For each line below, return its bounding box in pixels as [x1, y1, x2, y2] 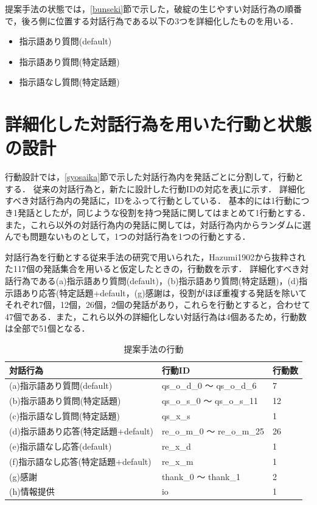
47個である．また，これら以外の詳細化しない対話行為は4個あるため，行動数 [5, 310, 307, 322]
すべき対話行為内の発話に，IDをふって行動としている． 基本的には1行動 [5, 194, 293, 207]
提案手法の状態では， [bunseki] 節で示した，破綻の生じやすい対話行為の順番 [5, 2, 302, 15]
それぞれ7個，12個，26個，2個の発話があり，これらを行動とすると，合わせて [5, 298, 311, 311]
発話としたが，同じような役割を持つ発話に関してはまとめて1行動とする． [17, 206, 311, 219]
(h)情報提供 [9, 485, 55, 498]
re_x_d [161, 439, 191, 452]
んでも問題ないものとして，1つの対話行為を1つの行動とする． [5, 230, 251, 243]
